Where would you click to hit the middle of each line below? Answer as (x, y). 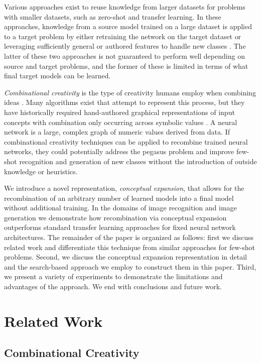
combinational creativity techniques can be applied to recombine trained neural (126, 141)
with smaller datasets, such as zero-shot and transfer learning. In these (113, 16)
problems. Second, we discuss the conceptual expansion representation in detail (125, 257)
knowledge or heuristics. (41, 171)
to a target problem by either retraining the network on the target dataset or (123, 36)
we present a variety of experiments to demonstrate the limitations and (113, 276)
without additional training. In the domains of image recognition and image (120, 208)
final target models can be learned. (57, 76)
